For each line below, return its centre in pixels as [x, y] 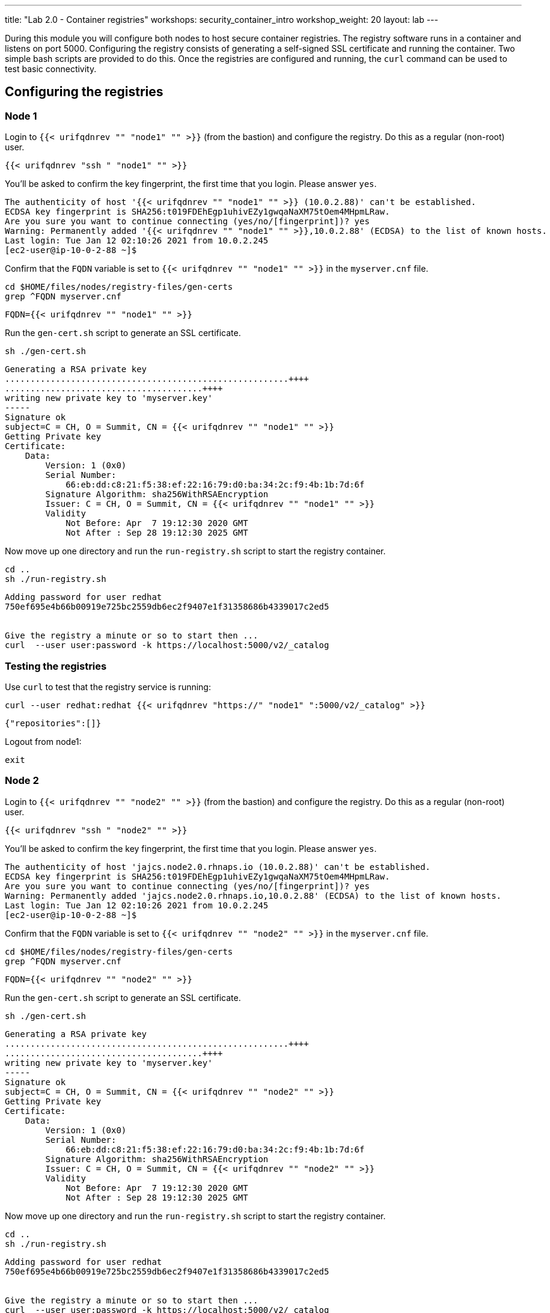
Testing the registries [56, 666]
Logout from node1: [43, 741]
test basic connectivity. [51, 69]
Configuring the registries [84, 92]
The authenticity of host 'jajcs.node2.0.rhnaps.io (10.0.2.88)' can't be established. [218, 867]
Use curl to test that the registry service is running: [108, 687]
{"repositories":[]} [53, 723]
